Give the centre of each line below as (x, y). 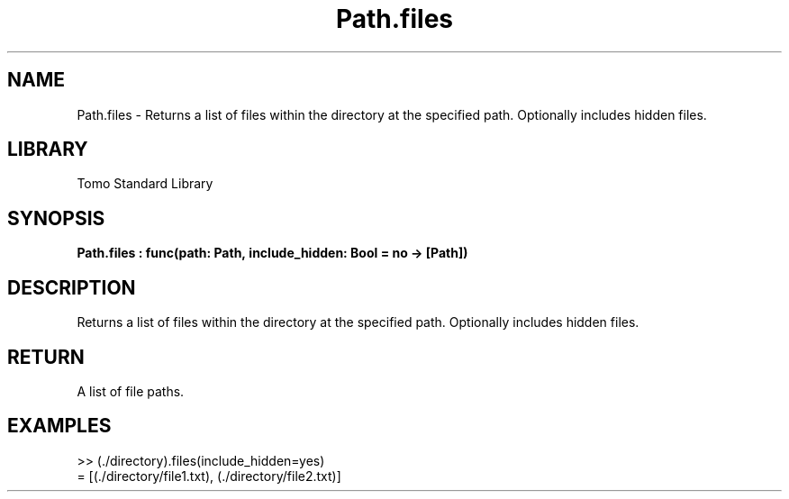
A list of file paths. (131, 391)
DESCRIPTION (72, 287)
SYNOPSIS (56, 218)
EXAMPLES (59, 426)
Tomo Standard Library (145, 184)
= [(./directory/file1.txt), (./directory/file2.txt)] (209, 476)
